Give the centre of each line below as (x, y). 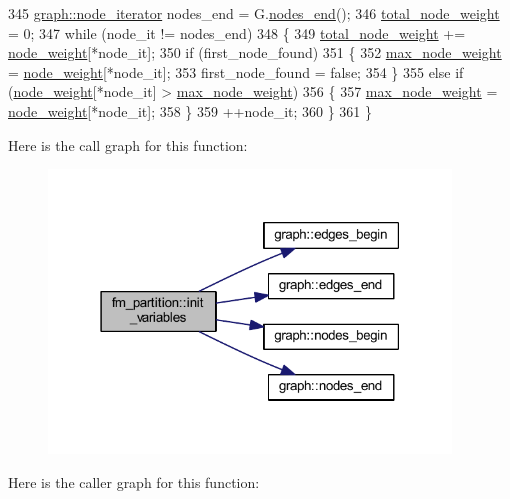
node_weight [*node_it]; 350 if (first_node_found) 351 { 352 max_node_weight (255, 52)
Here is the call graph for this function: (128, 144)
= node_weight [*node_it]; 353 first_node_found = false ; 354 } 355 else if (236, 71)
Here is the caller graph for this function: (134, 481)
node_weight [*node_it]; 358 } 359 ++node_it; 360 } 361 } (190, 110)
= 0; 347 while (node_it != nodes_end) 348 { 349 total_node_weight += (237, 32)
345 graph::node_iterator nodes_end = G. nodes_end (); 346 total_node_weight (254, 13)
